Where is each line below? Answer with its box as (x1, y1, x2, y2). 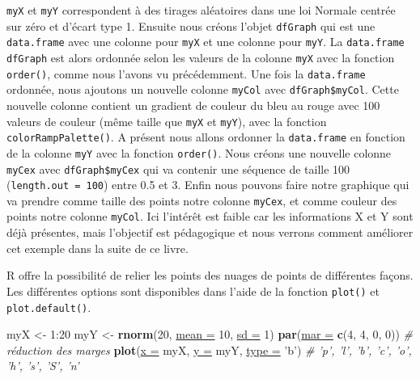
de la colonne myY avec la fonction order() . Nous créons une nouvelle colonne (6, 144, 392, 161)
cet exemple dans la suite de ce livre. (6, 239, 189, 256)
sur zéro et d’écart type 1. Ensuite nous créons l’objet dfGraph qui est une (6, 17, 375, 34)
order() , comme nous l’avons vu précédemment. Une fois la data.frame (6, 65, 366, 82)
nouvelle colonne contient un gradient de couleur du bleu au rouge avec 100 (6, 96, 380, 113)
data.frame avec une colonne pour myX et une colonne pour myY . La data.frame (6, 33, 405, 50)
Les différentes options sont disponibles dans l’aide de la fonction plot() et (6, 282, 380, 299)
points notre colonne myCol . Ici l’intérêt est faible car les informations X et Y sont (6, 208, 414, 225)
